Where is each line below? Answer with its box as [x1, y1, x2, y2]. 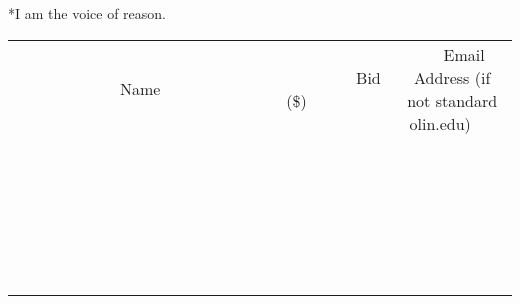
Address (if [414, 65, 491, 89]
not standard [407, 88, 498, 112]
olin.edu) [409, 111, 471, 135]
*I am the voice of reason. [8, 3, 166, 23]
